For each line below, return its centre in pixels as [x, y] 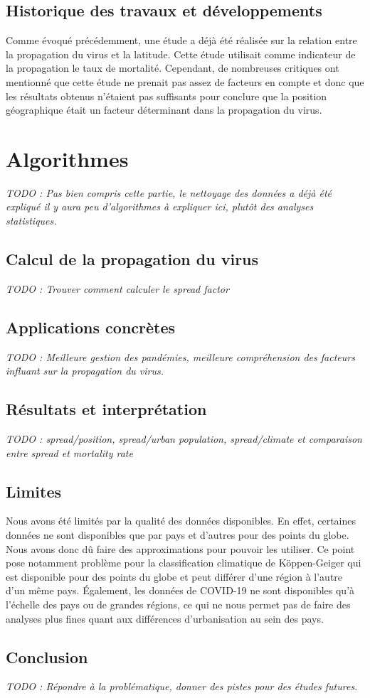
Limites [34, 491]
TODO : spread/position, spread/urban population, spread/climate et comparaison [184, 439]
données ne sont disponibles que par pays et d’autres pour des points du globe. [178, 535]
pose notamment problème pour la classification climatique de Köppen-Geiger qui [184, 563]
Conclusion [47, 656]
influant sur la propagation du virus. [85, 371]
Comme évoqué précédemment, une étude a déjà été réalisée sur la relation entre [181, 40]
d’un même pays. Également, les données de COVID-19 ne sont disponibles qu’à [180, 590]
